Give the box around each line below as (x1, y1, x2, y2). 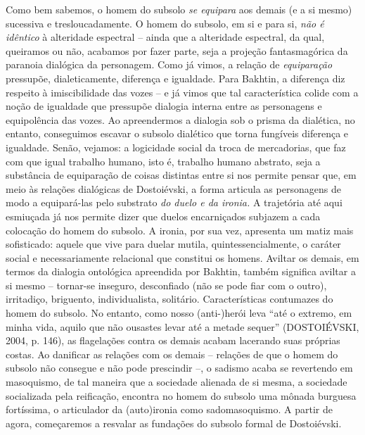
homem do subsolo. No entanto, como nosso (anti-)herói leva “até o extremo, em (6, 305, 352, 320)
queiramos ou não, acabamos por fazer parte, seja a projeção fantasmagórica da (6, 43, 348, 58)
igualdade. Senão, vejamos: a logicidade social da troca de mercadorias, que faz (6, 139, 346, 154)
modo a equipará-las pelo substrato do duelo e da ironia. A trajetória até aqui (6, 195, 342, 210)
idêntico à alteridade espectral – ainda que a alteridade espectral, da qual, (6, 30, 325, 44)
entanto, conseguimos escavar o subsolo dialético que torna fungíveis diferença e (6, 126, 349, 141)
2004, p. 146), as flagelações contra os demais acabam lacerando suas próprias (6, 333, 340, 348)
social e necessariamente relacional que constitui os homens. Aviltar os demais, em (6, 250, 359, 265)
